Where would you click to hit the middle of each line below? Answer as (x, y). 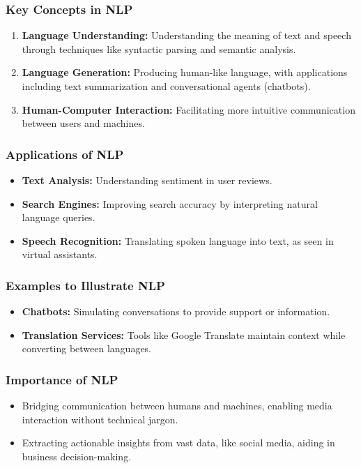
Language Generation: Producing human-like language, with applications (185, 72)
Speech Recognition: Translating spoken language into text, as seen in (178, 240)
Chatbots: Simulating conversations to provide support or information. (176, 311)
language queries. (59, 217)
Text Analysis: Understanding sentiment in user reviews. (147, 180)
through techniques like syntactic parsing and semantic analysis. (159, 48)
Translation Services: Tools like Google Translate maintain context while (184, 334)
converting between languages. (87, 348)
